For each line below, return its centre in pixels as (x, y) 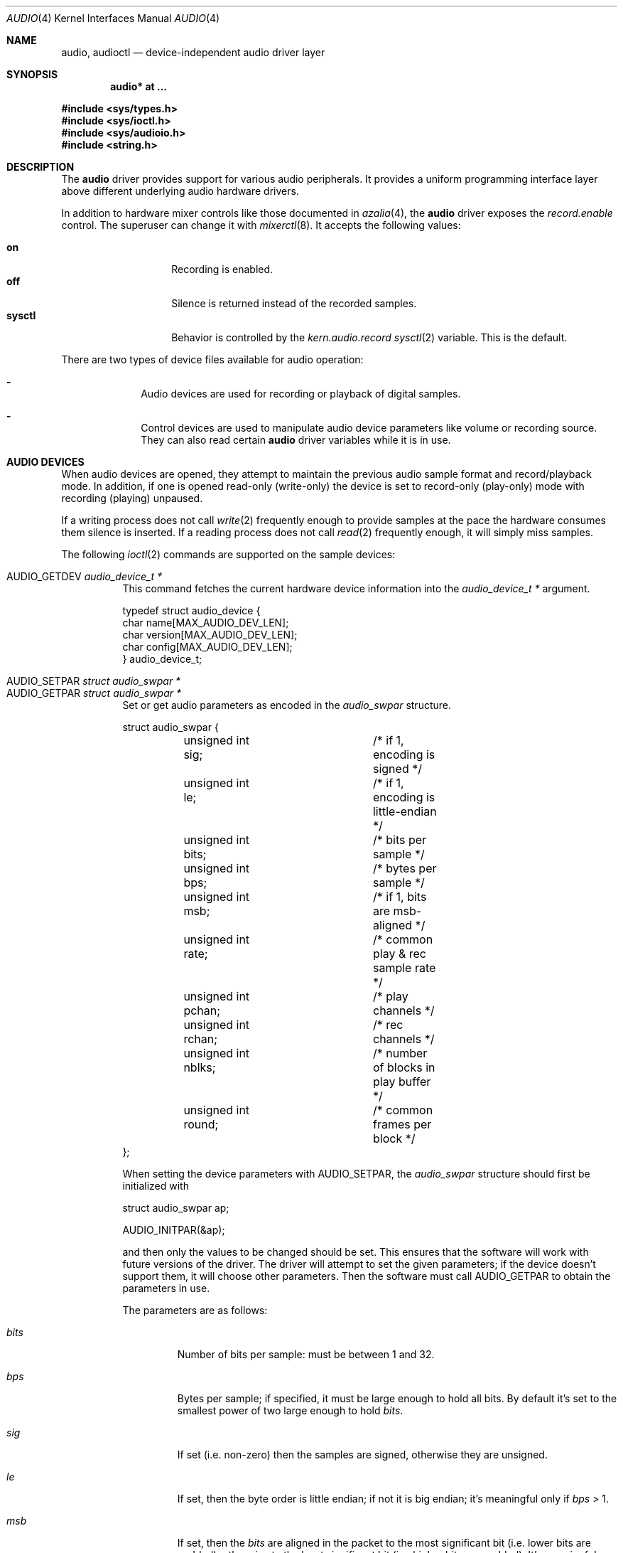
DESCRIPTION (40, 167)
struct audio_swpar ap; (176, 1208)
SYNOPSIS (32, 74)
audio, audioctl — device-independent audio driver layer (193, 52)
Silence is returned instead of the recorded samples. (294, 303)
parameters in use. (166, 1288)
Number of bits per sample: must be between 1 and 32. (306, 1354)
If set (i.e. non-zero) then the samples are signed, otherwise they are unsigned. (362, 1455)
